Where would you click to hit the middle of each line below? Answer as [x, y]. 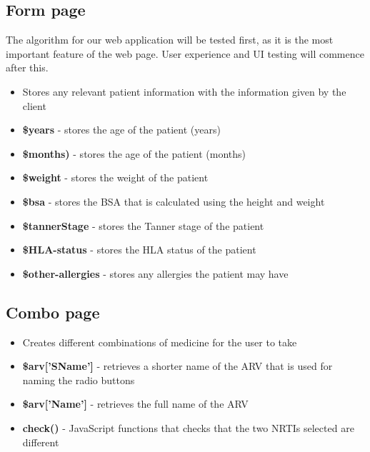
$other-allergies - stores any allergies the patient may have [155, 273]
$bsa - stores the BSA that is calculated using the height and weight [174, 201]
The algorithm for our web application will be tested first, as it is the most [170, 40]
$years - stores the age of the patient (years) [121, 130]
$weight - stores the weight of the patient [115, 177]
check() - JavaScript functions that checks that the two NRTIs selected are [188, 427]
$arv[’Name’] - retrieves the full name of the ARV [135, 404]
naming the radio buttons [79, 380]
